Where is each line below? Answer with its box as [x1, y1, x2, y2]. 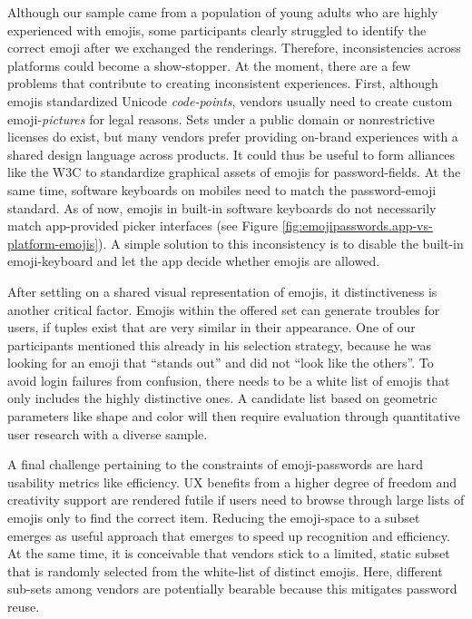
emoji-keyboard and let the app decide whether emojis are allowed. [7, 251, 380, 270]
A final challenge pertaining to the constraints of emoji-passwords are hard [7, 455, 423, 474]
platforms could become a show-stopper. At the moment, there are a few [7, 55, 411, 74]
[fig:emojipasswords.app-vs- [281, 216, 433, 235]
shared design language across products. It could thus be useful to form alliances [7, 144, 456, 163]
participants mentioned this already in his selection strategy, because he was [7, 335, 431, 354]
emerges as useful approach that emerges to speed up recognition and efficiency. [7, 526, 450, 545]
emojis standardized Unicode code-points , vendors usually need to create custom [7, 91, 453, 110]
